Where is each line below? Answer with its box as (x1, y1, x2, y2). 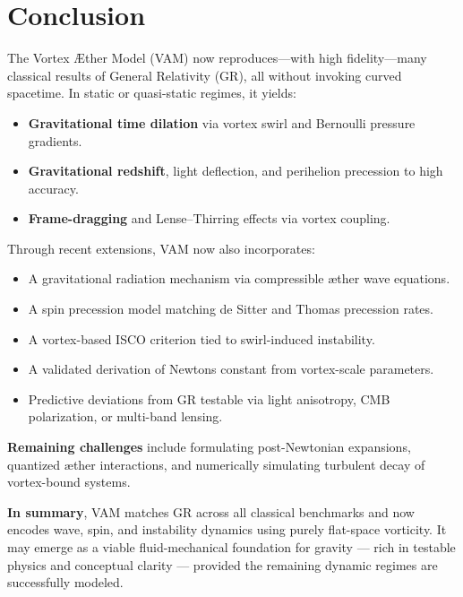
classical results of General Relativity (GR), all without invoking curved (7, 65, 402, 84)
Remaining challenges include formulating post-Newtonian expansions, (7, 437, 411, 456)
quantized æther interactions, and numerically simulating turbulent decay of (7, 454, 425, 473)
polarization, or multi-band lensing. (28, 407, 223, 426)
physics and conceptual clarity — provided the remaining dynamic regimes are (7, 555, 438, 574)
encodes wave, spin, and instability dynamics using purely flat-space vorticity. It (7, 520, 447, 539)
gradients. (28, 131, 82, 150)
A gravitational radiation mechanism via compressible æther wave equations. (28, 269, 450, 288)
